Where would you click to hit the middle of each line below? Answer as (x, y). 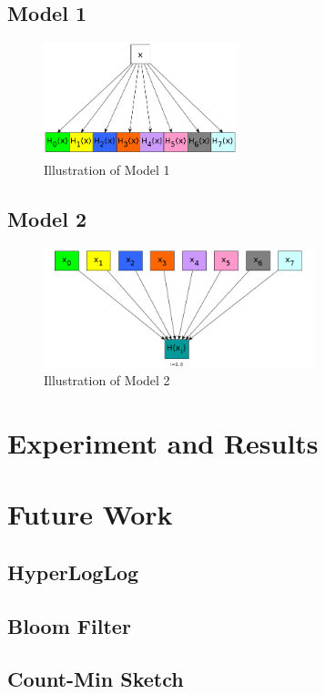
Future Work (90, 514)
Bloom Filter (69, 625)
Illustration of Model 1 (107, 169)
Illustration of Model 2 (107, 380)
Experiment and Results (163, 442)
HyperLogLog (73, 572)
